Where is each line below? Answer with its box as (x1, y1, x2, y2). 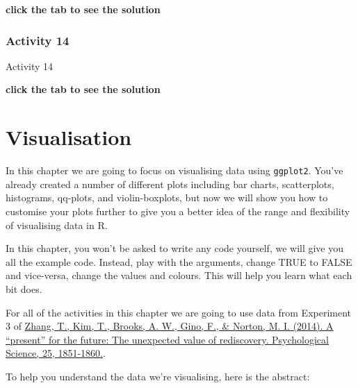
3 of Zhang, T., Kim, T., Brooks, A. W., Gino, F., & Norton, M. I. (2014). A (6, 319, 334, 333)
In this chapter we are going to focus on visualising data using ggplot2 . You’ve (6, 163, 343, 178)
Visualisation (6, 123, 132, 151)
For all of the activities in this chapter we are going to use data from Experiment (6, 305, 352, 319)
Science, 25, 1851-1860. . (6, 346, 106, 360)
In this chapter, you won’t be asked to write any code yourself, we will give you (6, 241, 344, 255)
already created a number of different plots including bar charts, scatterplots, (6, 176, 334, 191)
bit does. (6, 281, 42, 296)
